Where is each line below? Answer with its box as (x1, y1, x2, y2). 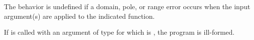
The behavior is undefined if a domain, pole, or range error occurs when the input (4, 1, 251, 11)
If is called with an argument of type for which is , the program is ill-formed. (4, 27, 235, 37)
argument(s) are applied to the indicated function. (4, 11, 155, 21)
